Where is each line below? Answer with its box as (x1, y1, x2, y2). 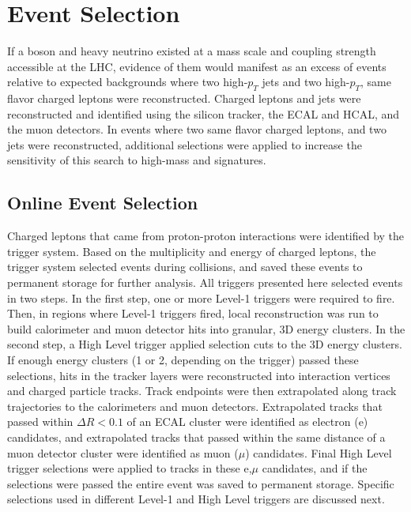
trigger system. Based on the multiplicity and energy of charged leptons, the (7, 243, 376, 259)
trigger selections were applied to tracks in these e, (7, 460, 252, 476)
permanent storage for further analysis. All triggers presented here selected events (7, 274, 403, 291)
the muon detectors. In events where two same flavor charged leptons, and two (7, 121, 386, 137)
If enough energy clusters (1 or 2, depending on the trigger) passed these (7, 352, 359, 368)
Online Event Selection (7, 190, 198, 215)
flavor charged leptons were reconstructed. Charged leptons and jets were (7, 90, 361, 107)
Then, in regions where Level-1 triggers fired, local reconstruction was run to (7, 305, 379, 322)
